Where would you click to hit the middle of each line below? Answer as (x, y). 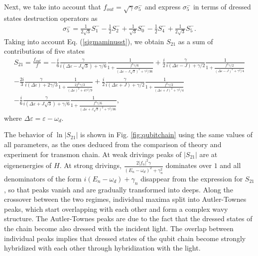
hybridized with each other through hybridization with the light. (102, 248)
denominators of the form (43, 178)
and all (230, 165)
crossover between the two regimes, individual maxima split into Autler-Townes (125, 199)
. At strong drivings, (90, 165)
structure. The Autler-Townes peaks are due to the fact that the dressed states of (128, 218)
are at (208, 154)
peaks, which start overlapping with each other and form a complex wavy (116, 209)
